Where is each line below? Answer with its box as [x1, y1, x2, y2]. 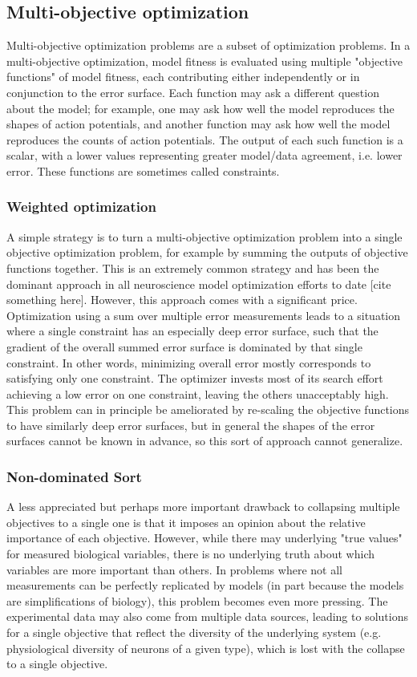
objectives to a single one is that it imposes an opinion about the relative [6, 513, 366, 530]
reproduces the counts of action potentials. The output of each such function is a [6, 131, 403, 148]
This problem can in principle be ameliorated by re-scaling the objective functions [6, 401, 410, 418]
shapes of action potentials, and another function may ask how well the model [6, 116, 391, 132]
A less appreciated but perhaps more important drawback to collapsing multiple [6, 498, 400, 515]
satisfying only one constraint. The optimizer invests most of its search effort [6, 370, 383, 387]
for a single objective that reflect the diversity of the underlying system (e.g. [6, 624, 382, 641]
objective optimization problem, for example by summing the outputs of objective [6, 244, 408, 261]
